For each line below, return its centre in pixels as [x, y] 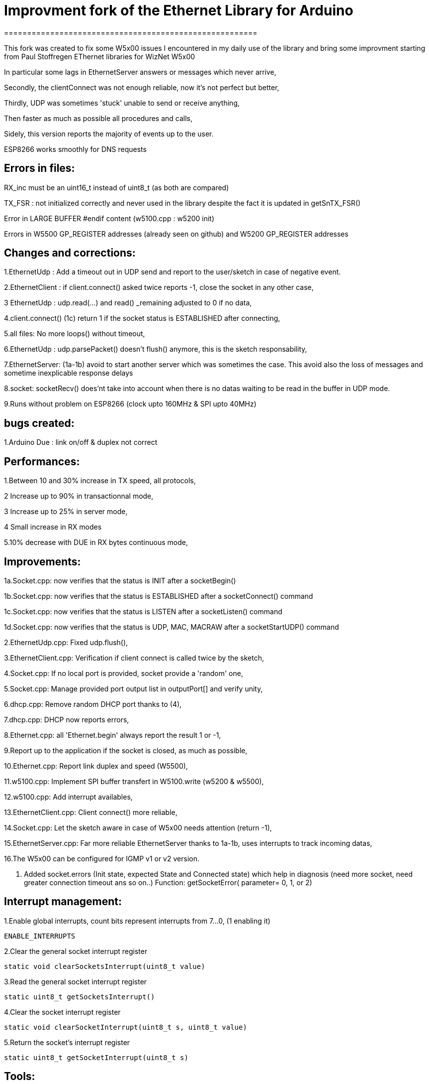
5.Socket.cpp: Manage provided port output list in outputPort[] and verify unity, [133, 688]
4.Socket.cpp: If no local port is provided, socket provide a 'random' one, [124, 673]
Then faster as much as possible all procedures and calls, [98, 118]
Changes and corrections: [70, 253]
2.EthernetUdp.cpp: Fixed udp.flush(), [66, 642]
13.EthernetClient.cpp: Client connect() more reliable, [91, 812]
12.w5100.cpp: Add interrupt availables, [68, 797]
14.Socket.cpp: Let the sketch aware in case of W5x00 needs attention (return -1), [138, 827]
